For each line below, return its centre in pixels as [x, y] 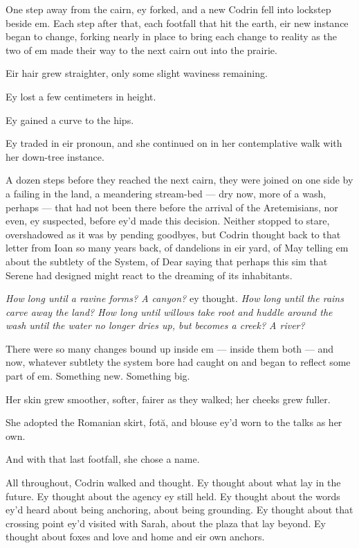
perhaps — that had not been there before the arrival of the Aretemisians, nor [172, 207]
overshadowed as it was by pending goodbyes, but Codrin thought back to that [173, 234]
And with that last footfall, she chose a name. [103, 459]
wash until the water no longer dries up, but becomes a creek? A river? [155, 325]
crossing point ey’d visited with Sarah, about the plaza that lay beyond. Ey [166, 523]
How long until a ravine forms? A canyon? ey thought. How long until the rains [175, 298]
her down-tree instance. [55, 156]
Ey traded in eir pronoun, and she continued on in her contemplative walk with [174, 143]
